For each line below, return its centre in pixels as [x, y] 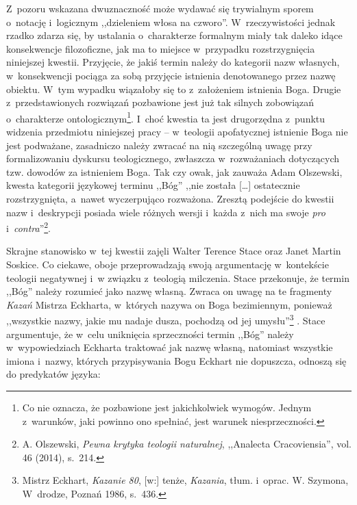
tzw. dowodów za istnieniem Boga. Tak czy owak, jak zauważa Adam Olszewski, [174, 171]
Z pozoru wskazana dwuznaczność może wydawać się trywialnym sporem [160, 8]
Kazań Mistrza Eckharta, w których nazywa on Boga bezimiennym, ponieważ [169, 304]
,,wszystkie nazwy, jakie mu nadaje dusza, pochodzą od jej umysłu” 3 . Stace [166, 320]
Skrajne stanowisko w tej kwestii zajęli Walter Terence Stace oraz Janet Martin [174, 251]
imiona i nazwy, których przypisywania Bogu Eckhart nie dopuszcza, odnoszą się [176, 360]
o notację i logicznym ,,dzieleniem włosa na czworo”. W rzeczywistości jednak [171, 22]
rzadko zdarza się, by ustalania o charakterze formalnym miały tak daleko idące [174, 35]
